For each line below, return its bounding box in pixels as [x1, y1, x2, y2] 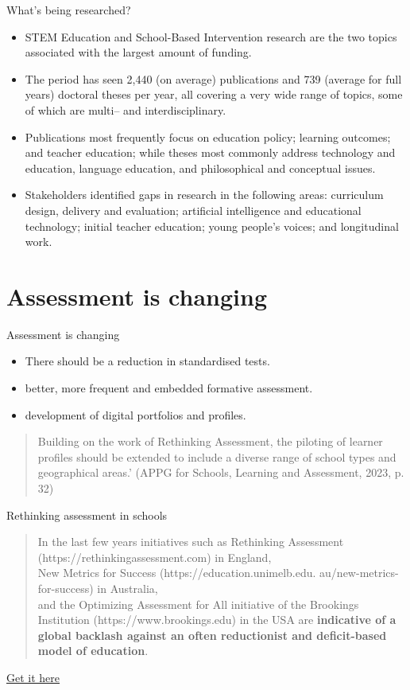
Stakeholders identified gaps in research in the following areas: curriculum [25, 186, 384, 203]
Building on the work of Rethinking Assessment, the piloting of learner [37, 433, 383, 450]
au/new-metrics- [319, 564, 399, 581]
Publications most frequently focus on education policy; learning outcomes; [25, 128, 391, 145]
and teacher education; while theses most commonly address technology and [25, 144, 396, 161]
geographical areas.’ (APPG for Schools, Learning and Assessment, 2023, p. [37, 464, 404, 481]
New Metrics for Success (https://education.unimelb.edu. [37, 564, 316, 581]
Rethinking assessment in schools [6, 506, 168, 523]
